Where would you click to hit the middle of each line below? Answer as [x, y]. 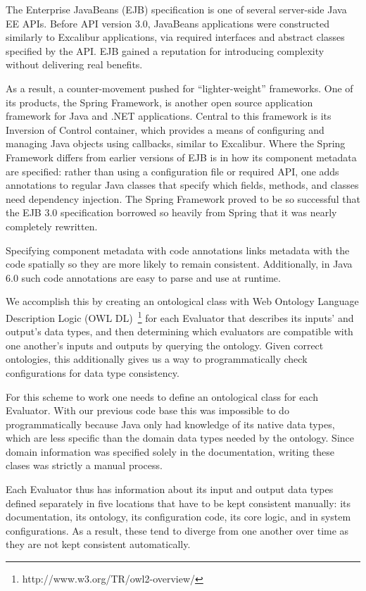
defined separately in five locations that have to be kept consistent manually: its [178, 503]
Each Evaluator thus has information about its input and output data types [170, 489]
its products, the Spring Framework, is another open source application [159, 102]
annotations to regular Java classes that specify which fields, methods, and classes [182, 185]
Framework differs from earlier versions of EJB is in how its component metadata [181, 157]
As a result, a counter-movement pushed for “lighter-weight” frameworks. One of [179, 88]
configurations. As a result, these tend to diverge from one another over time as [177, 530]
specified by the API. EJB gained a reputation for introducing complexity [165, 50]
